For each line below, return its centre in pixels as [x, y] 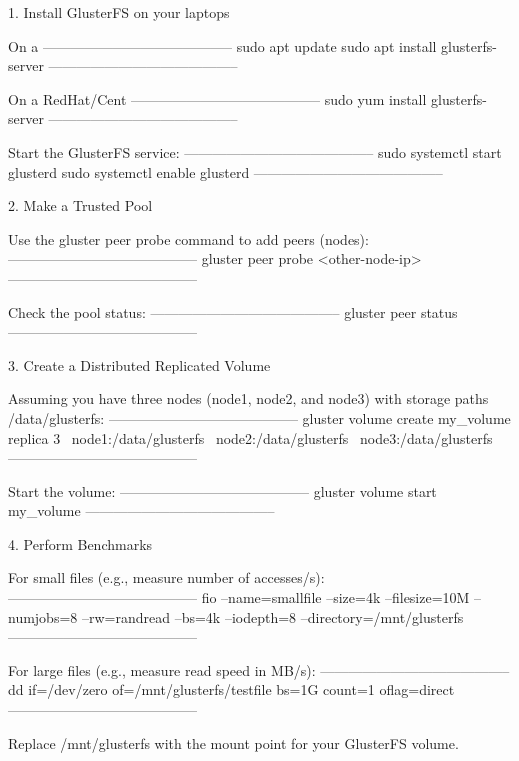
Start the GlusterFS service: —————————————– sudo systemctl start [255, 151]
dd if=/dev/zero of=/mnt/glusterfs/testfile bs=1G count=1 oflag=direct [231, 689]
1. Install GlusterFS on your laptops [119, 12]
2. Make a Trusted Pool [80, 205]
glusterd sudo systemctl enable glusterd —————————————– [225, 171]
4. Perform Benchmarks [80, 543]
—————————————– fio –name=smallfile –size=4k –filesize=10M [239, 597]
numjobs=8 [43, 616]
